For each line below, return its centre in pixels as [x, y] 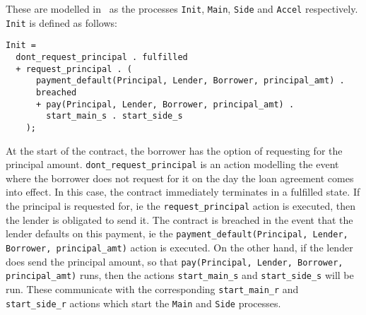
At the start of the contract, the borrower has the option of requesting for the [174, 150]
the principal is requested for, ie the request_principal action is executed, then [181, 206]
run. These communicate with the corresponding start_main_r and [152, 289]
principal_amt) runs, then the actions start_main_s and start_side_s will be [180, 275]
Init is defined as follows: [61, 22]
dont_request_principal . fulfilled [102, 57]
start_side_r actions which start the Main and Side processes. [143, 303]
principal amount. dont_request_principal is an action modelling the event [172, 164]
